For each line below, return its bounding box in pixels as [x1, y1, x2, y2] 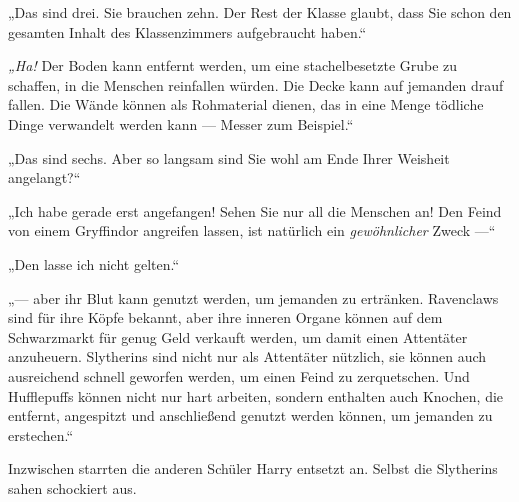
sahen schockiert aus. [8, 477, 137, 498]
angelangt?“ [8, 167, 81, 188]
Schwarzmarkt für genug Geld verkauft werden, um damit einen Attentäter [8, 326, 468, 347]
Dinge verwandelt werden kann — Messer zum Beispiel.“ [8, 113, 354, 134]
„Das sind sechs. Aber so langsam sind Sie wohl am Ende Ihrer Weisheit [8, 147, 450, 168]
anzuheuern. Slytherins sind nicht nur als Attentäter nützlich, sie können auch [8, 346, 487, 367]
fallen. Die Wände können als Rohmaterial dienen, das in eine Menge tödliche [8, 94, 484, 115]
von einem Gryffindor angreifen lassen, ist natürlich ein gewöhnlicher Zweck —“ [8, 220, 496, 241]
